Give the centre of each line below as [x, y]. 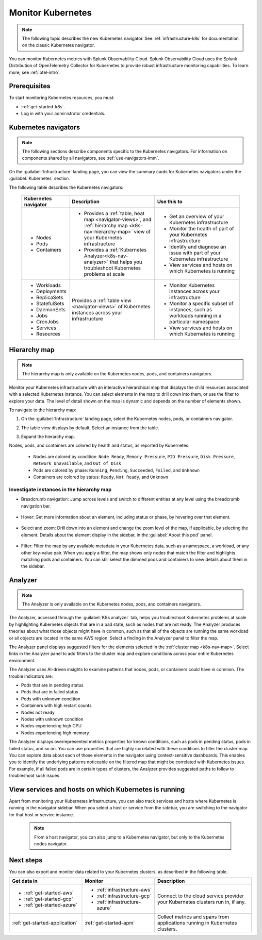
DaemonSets [51, 309]
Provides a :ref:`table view [102, 300]
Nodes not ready [38, 712]
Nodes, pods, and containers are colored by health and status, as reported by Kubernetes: [99, 445]
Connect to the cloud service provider [201, 896]
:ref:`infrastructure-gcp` [124, 896]
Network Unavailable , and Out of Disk [77, 463]
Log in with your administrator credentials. [63, 114]
